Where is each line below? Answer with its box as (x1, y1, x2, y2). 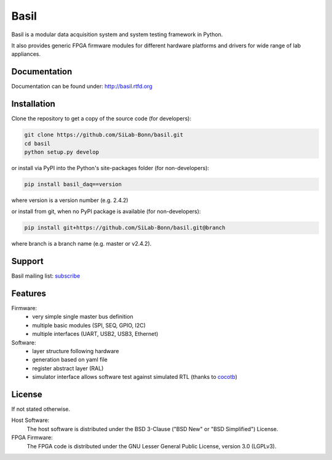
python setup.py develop (24, 148, 100, 155)
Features (11, 288, 46, 298)
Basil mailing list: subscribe (11, 272, 81, 279)
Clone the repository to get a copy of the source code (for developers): (11, 115, 192, 122)
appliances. (11, 50, 41, 58)
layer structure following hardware (32, 347, 119, 354)
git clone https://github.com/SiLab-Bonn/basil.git (24, 131, 184, 138)
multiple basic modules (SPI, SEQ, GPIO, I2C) (32, 321, 146, 329)
